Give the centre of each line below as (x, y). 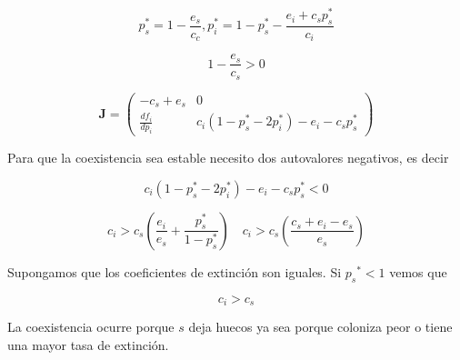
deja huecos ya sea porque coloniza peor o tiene (320, 327)
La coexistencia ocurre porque (91, 327)
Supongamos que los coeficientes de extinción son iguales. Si (175, 271)
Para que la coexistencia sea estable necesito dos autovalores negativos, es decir (228, 158)
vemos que (418, 271)
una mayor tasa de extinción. (88, 344)
